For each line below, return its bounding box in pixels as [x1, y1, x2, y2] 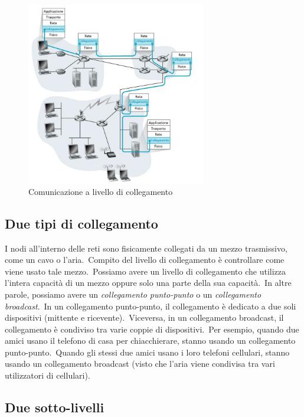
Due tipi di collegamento [5, 214, 158, 232]
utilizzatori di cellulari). [5, 369, 90, 382]
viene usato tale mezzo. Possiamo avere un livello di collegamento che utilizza [5, 265, 286, 277]
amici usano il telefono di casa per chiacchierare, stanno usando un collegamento [5, 334, 296, 347]
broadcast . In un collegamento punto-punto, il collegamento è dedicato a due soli [5, 299, 296, 312]
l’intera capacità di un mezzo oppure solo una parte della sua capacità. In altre [5, 276, 292, 289]
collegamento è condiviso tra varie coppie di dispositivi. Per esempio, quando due [5, 322, 299, 335]
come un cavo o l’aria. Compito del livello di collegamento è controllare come [5, 253, 285, 266]
